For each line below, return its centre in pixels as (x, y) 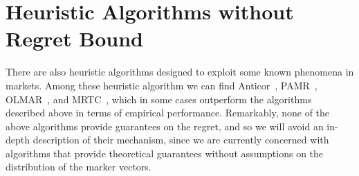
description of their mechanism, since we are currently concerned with (181, 140)
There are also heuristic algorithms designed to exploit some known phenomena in (180, 72)
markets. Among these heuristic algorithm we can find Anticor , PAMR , (162, 85)
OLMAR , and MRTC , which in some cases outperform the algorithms (159, 99)
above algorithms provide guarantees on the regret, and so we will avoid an (165, 126)
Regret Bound (74, 38)
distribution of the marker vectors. (79, 167)
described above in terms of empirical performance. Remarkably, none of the (168, 113)
